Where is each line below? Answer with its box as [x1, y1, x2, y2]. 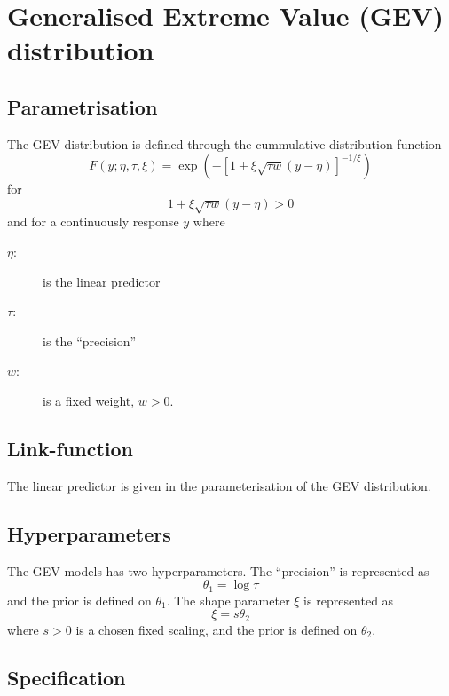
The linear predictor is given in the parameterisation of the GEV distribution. [7, 476, 431, 494]
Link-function [7, 434, 133, 462]
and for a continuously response [7, 212, 179, 231]
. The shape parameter [166, 590, 290, 609]
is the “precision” [43, 331, 137, 350]
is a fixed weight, [43, 391, 135, 409]
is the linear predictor [43, 272, 161, 290]
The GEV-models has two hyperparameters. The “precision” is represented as [7, 561, 429, 580]
